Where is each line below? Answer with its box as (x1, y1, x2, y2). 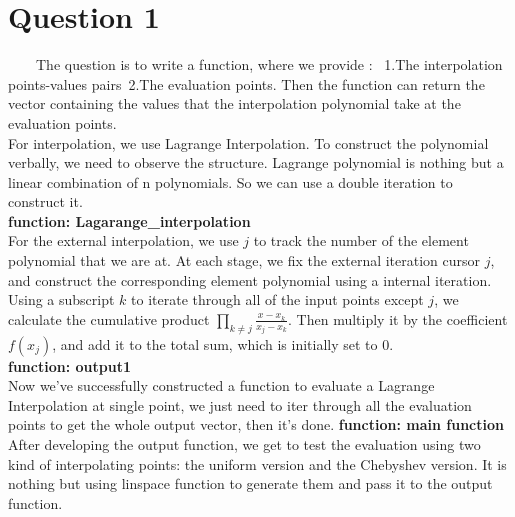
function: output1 (8, 355, 131, 376)
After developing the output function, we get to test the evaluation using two (8, 434, 481, 455)
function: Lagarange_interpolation (8, 210, 251, 231)
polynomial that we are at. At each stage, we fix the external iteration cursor (8, 250, 481, 271)
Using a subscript (8, 289, 115, 310)
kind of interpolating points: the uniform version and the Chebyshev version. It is (8, 453, 507, 474)
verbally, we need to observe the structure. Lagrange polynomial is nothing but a (8, 152, 504, 173)
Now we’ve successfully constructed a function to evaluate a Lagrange (8, 375, 435, 396)
